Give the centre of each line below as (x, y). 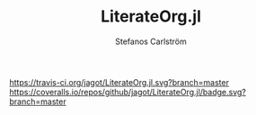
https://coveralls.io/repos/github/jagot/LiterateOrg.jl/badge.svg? (128, 92)
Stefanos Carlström (151, 41)
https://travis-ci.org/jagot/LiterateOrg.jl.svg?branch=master (119, 82)
